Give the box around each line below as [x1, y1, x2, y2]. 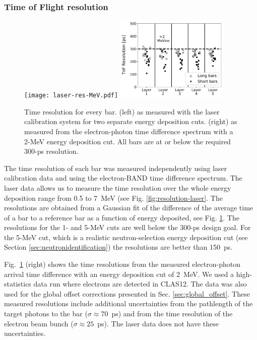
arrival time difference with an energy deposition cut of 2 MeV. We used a [4, 268, 234, 279]
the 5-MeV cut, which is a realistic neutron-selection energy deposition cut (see [4, 232, 248, 242]
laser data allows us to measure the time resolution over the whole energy [4, 182, 231, 193]
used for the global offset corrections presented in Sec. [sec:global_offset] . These [4, 288, 250, 299]
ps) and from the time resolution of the [111, 308, 233, 319]
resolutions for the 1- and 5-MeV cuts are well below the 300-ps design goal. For [4, 222, 251, 233]
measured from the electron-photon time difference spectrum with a [24, 126, 233, 136]
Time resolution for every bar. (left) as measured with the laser [24, 106, 220, 117]
